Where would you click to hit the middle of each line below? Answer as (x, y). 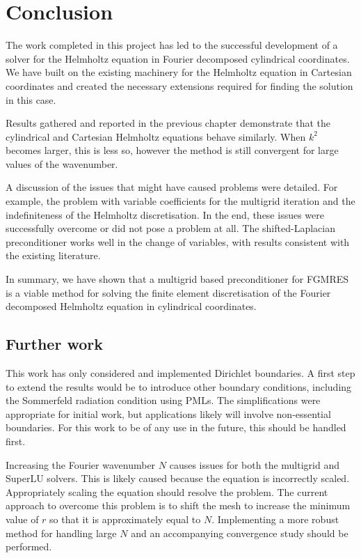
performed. (29, 547)
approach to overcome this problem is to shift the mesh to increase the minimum (178, 505)
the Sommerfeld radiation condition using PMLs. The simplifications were (163, 400)
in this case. (31, 99)
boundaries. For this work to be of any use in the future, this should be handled (176, 427)
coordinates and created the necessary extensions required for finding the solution (179, 85)
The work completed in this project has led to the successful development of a (172, 45)
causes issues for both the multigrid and (254, 464)
